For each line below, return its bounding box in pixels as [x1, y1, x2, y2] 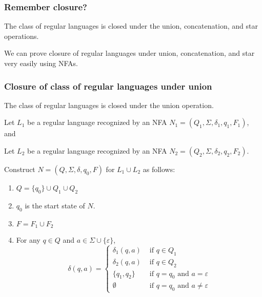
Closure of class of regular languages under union [4, 79, 212, 92]
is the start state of [25, 200, 85, 210]
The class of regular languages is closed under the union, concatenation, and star [4, 20, 258, 31]
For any [16, 235, 41, 245]
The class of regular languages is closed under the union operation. [4, 99, 214, 110]
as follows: [143, 164, 175, 174]
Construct [4, 164, 35, 174]
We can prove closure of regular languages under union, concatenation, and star [4, 48, 255, 58]
